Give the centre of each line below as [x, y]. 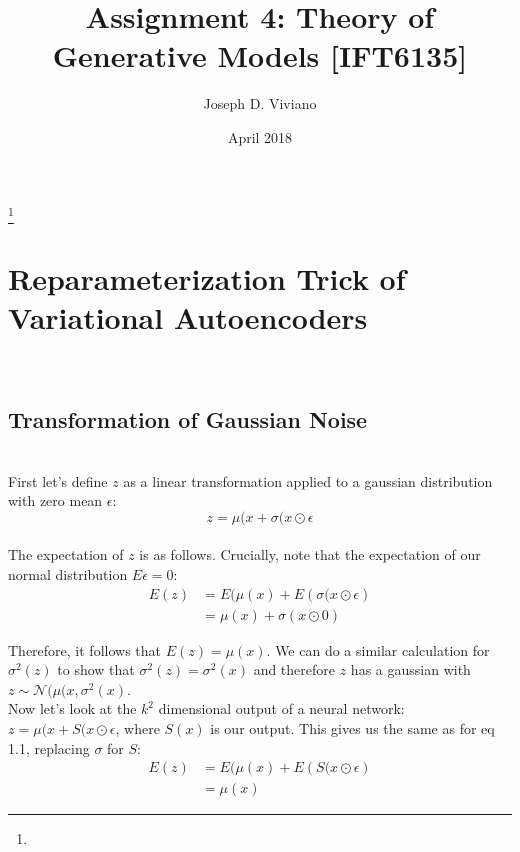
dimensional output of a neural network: [281, 708]
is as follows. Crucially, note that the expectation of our [310, 554]
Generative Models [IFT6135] [260, 55]
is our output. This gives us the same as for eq [352, 727]
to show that [96, 669]
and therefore [294, 669]
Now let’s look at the [72, 708]
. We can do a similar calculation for [378, 649]
